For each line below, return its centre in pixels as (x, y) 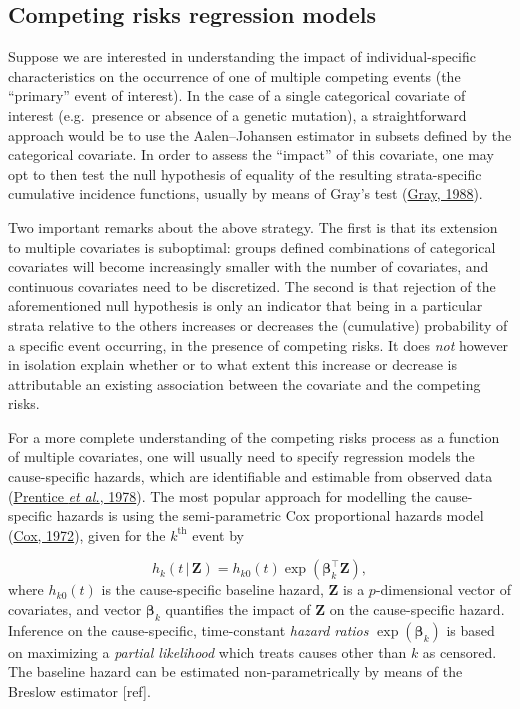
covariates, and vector (75, 609)
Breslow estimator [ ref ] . (79, 691)
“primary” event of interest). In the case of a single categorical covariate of (237, 95)
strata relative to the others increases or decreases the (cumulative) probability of (258, 324)
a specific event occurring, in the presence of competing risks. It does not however (258, 344)
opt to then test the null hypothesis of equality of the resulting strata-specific (245, 173)
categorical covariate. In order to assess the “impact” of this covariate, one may (251, 154)
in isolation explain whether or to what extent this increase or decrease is (232, 364)
